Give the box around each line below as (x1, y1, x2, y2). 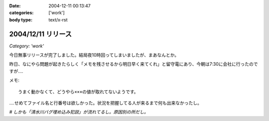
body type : (9, 16, 32, 22)
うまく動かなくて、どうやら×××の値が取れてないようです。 (18, 89, 139, 95)
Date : (9, 3, 21, 8)
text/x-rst (48, 16, 68, 22)
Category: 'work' (9, 43, 44, 49)
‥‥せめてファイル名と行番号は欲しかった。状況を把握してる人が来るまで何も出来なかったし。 (9, 100, 202, 106)
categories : (9, 10, 34, 16)
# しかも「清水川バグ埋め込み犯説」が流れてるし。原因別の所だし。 (9, 109, 149, 115)
